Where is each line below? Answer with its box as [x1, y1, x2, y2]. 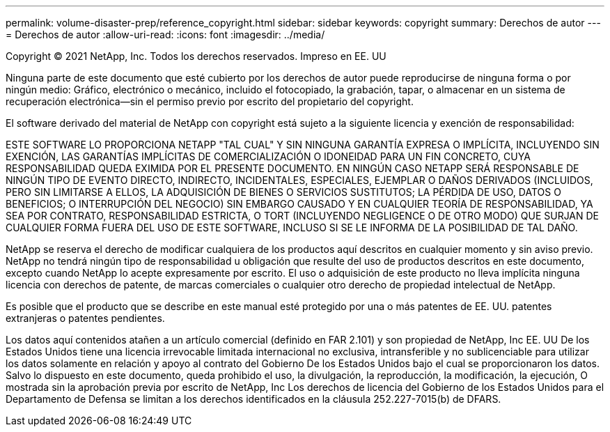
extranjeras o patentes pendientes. [6, 312, 165, 324]
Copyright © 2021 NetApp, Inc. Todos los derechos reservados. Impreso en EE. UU [6, 50, 386, 62]
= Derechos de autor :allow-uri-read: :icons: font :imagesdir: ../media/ [6, 29, 325, 40]
